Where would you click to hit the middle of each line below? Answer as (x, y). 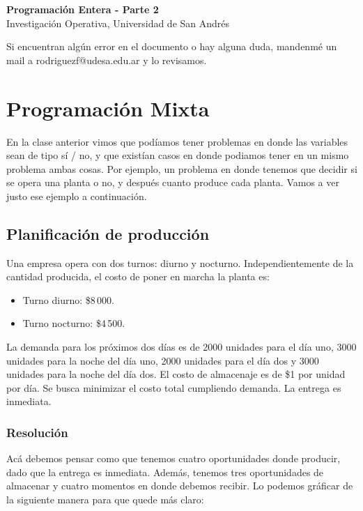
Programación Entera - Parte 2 (83, 9)
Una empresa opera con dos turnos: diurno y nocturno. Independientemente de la (180, 262)
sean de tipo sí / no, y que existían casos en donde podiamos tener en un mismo (178, 155)
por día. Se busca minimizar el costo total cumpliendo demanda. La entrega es (174, 387)
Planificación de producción (108, 233)
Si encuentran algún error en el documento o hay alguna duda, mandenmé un (172, 46)
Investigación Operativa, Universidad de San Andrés (118, 23)
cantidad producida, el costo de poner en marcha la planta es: (138, 276)
